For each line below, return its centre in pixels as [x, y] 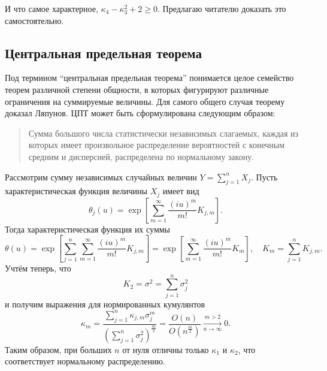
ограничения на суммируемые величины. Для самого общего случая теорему [145, 101]
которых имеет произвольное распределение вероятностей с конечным [157, 145]
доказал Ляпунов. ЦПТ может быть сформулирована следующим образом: [140, 113]
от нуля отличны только [166, 349]
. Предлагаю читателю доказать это [222, 8]
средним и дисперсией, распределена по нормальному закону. [141, 156]
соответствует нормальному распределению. [85, 361]
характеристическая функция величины [76, 191]
